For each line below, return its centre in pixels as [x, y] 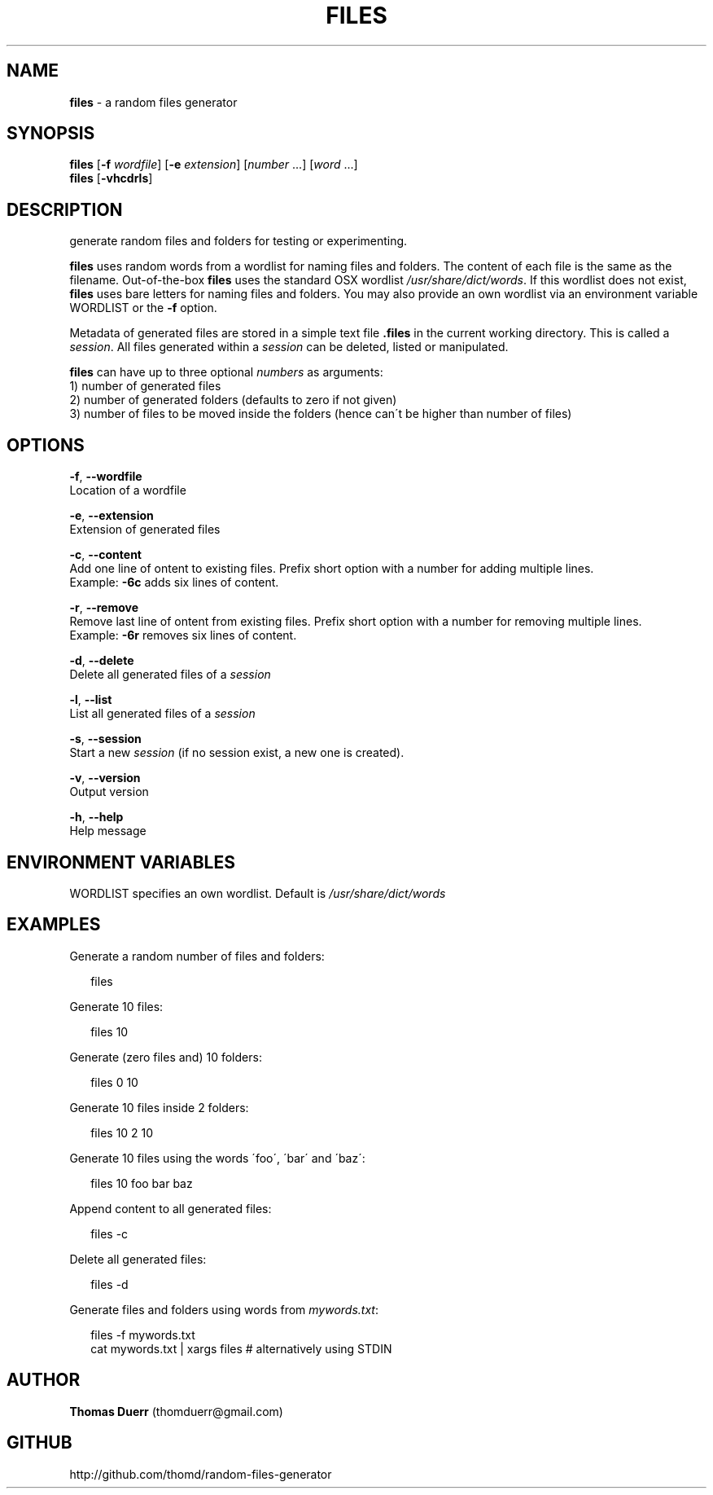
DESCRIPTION [65, 209]
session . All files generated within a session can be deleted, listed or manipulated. [289, 347]
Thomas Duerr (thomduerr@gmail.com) [176, 1411]
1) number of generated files [145, 386]
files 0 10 [114, 1082]
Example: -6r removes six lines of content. [183, 635]
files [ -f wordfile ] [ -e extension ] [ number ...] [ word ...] [214, 165]
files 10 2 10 [122, 1132]
